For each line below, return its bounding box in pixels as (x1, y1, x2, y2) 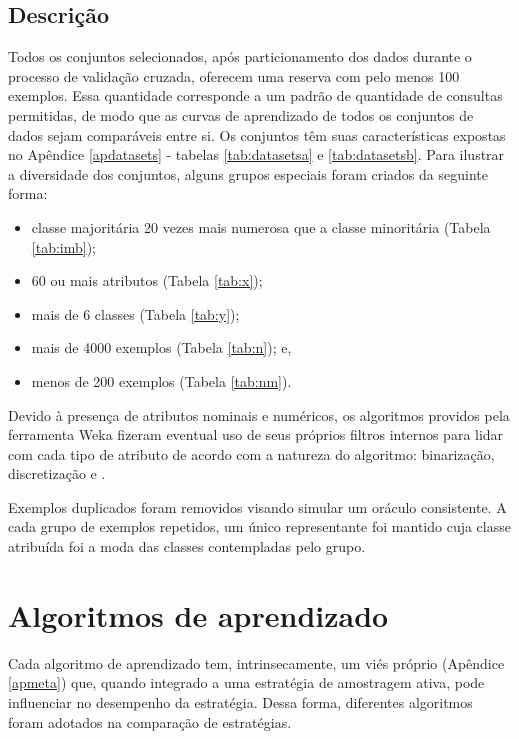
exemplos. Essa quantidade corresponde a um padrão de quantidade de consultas (8, 85, 503, 106)
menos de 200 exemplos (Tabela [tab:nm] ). (31, 370, 292, 391)
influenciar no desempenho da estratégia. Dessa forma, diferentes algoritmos (8, 691, 473, 712)
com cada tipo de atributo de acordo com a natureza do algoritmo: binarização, (8, 443, 495, 464)
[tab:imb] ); (31, 236, 96, 257)
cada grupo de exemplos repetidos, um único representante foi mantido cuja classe (8, 516, 511, 537)
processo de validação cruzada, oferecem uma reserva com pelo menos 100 (8, 65, 460, 86)
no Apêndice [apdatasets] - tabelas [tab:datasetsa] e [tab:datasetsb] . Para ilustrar (8, 144, 505, 165)
